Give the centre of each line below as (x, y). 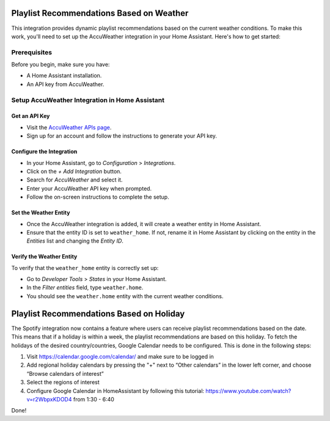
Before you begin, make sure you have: (61, 65)
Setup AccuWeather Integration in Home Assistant (88, 100)
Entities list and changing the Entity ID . (75, 241)
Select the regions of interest (63, 383)
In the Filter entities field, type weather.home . (85, 288)
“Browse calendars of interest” (65, 373)
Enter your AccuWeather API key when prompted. (89, 188)
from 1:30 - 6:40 (94, 399)
